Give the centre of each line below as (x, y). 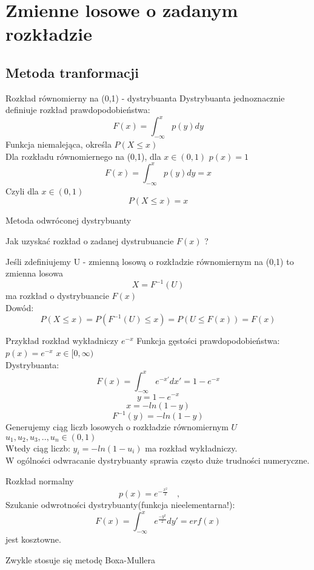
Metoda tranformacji (72, 72)
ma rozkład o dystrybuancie (57, 296)
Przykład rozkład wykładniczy (62, 341)
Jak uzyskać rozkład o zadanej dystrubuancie (90, 240)
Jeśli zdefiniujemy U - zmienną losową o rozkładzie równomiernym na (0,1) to (150, 261)
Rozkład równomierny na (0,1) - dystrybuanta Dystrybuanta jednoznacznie (145, 98)
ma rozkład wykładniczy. (191, 448)
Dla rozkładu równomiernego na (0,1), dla (83, 156)
